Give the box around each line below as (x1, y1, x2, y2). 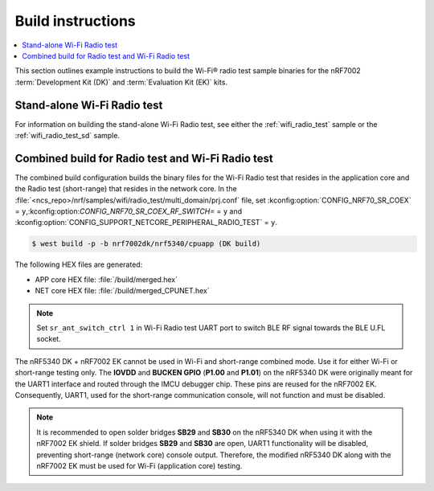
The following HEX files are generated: (14, 260, 143, 269)
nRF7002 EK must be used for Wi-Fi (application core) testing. (36, 460, 243, 470)
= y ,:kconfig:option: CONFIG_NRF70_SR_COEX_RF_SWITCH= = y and (14, 207, 243, 216)
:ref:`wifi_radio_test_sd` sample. (14, 131, 121, 141)
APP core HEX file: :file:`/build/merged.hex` (35, 274, 178, 284)
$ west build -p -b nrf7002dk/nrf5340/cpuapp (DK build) (31, 239, 261, 248)
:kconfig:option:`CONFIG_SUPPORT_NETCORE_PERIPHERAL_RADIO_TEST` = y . (14, 218, 277, 227)
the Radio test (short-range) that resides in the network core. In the (14, 184, 237, 194)
